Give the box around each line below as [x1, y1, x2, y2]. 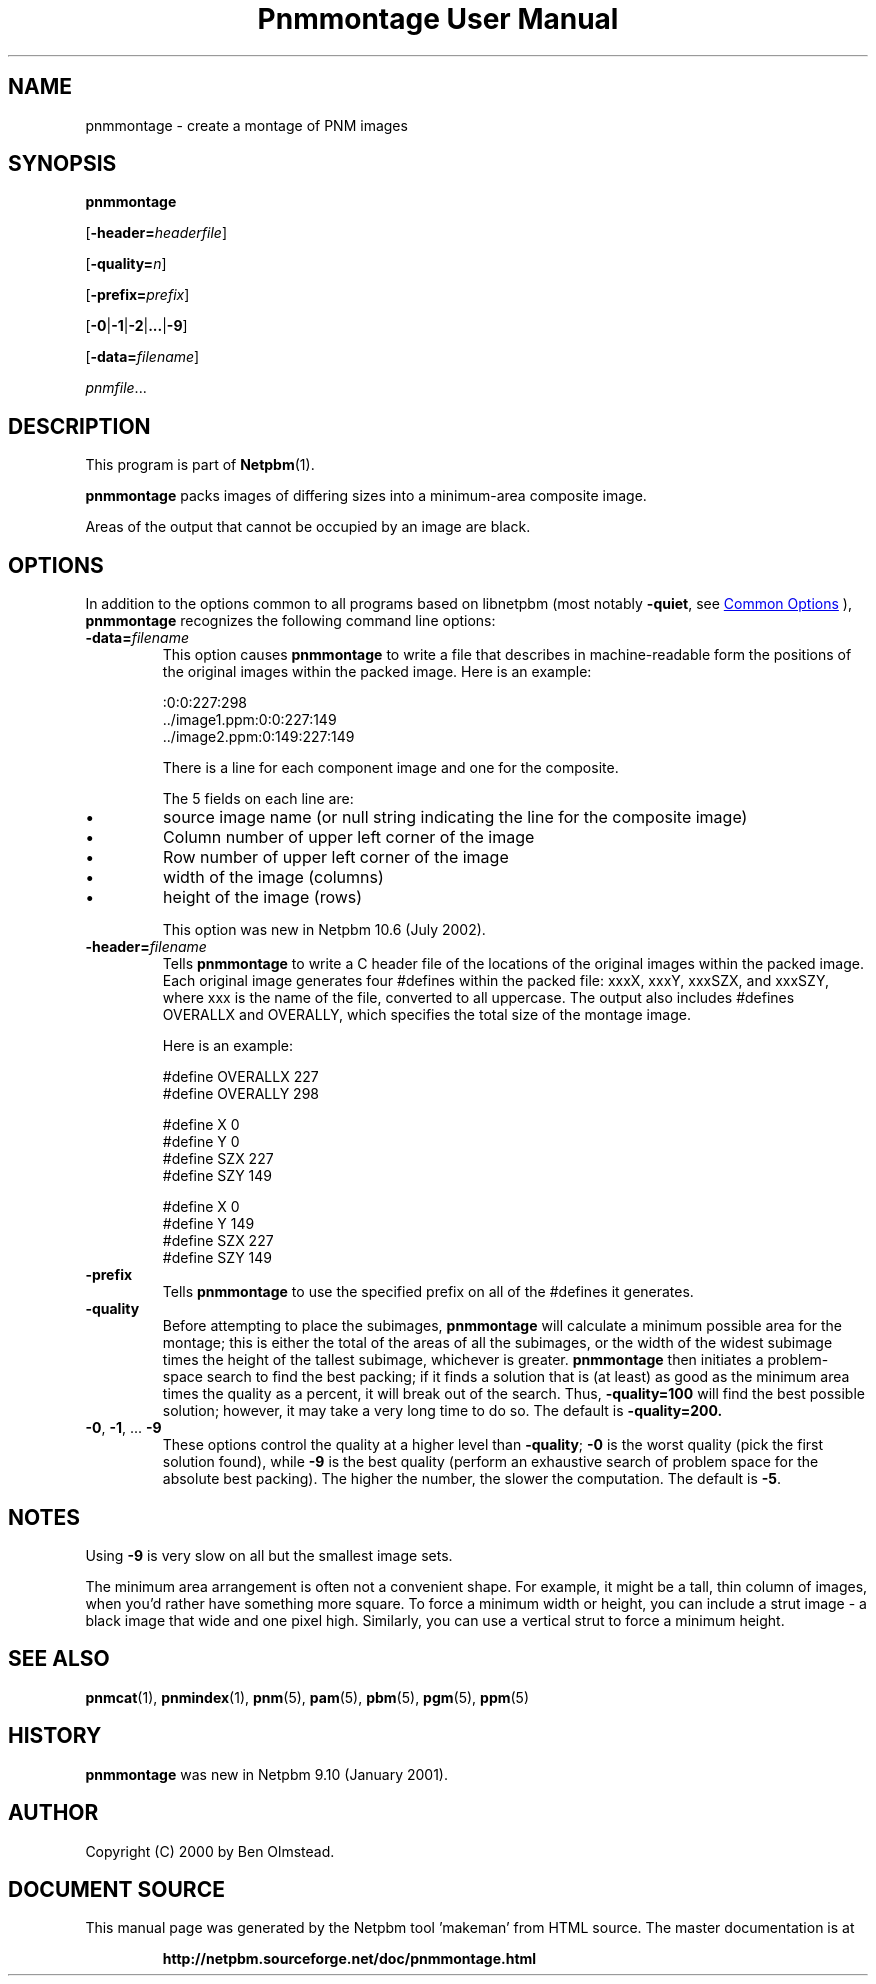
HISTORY [8, 1723, 102, 1749]
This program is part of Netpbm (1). [85, 456, 315, 474]
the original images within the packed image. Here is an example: [162, 663, 592, 681]
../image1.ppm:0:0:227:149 [162, 711, 337, 729]
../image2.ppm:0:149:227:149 [162, 728, 355, 746]
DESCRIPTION [8, 413, 151, 439]
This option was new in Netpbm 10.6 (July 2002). [162, 921, 486, 939]
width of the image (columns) [163, 867, 384, 888]
